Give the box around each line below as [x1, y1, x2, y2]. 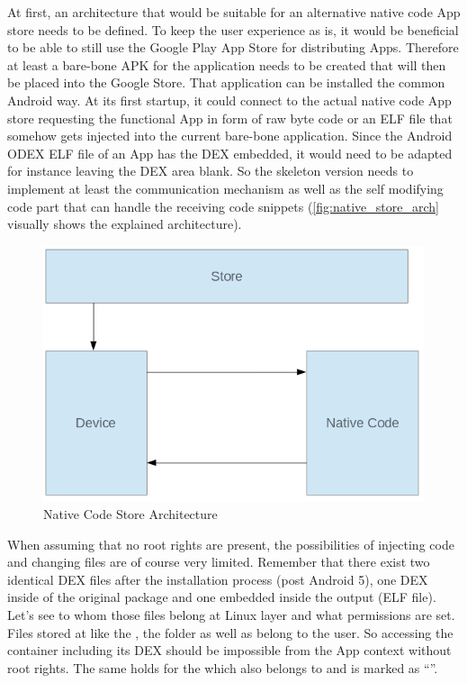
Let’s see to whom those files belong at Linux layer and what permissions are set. [7, 606, 455, 624]
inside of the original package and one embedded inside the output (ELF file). [7, 587, 436, 606]
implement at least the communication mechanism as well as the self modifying [7, 178, 444, 197]
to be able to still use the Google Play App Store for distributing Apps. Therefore [7, 38, 459, 57]
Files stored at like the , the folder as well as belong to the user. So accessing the [7, 623, 454, 642]
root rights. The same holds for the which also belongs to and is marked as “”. [7, 658, 438, 677]
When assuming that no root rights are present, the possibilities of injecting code [7, 534, 454, 553]
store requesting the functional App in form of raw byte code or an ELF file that [7, 108, 453, 127]
